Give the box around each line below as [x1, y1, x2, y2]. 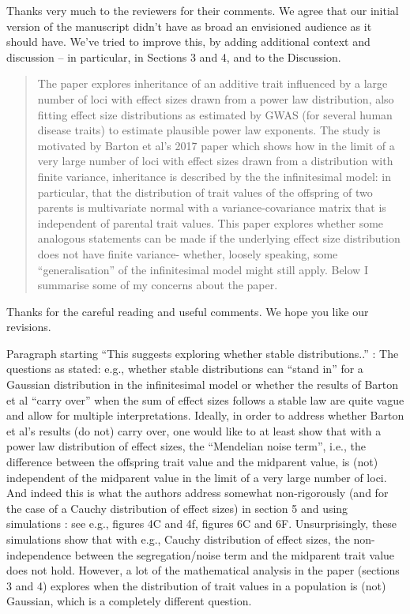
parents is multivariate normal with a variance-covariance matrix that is [37, 199, 386, 216]
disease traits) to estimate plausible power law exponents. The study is [37, 122, 381, 138]
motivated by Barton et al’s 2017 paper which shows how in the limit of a [37, 137, 395, 153]
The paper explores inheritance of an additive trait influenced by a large [37, 75, 388, 92]
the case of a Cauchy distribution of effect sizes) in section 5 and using [6, 499, 348, 516]
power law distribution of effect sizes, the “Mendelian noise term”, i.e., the [6, 438, 366, 454]
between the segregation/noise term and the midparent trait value [74, 546, 395, 563]
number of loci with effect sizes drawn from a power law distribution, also [37, 90, 394, 107]
